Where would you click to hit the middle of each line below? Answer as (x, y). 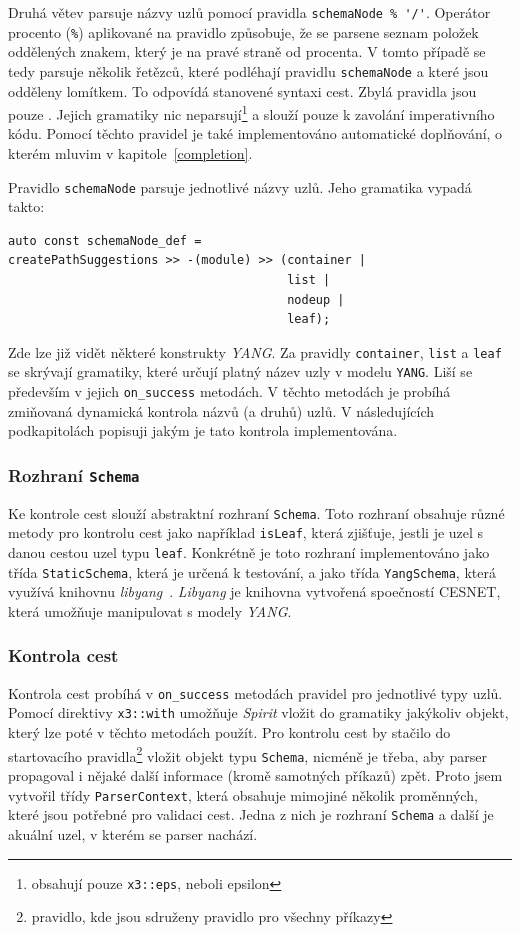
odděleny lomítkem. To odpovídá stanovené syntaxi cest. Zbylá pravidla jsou (242, 90)
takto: (26, 206)
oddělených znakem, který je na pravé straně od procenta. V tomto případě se (247, 51)
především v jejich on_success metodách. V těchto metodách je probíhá (229, 391)
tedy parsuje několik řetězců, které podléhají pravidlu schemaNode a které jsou (248, 70)
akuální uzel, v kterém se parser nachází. (133, 833)
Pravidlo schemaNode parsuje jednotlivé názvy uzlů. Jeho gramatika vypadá (240, 186)
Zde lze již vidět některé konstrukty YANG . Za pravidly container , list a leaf (255, 351)
